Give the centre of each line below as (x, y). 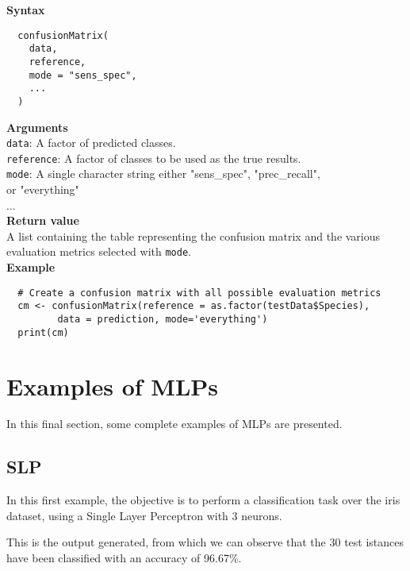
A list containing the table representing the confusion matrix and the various (194, 235)
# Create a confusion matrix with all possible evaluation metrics (199, 293)
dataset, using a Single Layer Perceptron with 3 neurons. (144, 515)
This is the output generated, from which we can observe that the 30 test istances (205, 542)
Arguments (37, 127)
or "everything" (43, 189)
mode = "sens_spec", (83, 75)
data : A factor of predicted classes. (91, 143)
